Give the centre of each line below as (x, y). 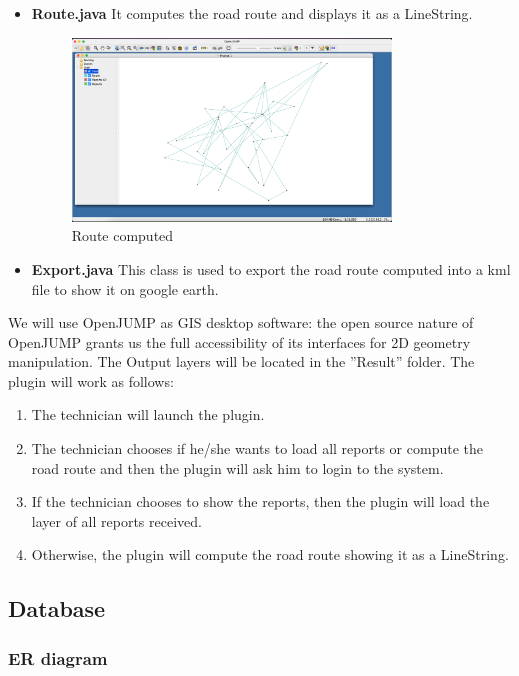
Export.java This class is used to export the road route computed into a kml (271, 268)
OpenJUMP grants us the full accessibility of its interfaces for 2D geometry (239, 341)
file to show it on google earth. (125, 288)
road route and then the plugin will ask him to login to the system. (237, 467)
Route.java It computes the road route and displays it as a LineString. (252, 13)
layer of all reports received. (116, 520)
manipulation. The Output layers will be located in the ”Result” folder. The (241, 361)
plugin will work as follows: (91, 380)
